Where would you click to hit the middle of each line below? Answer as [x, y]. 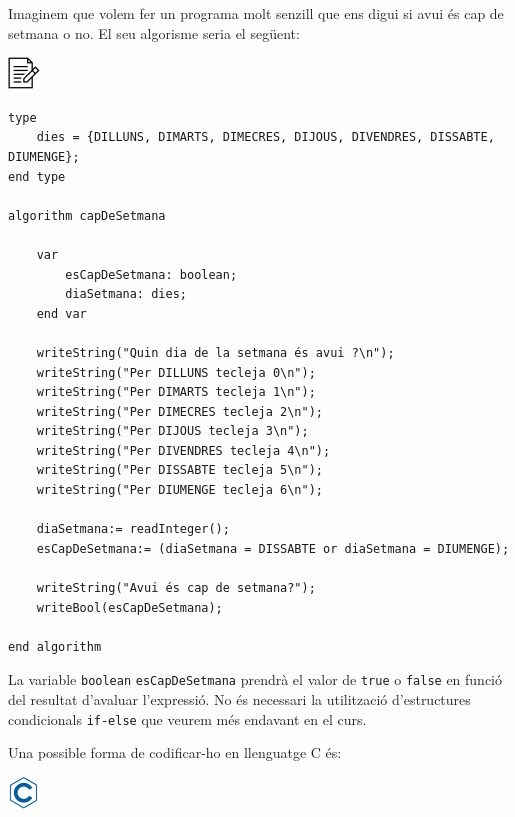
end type [37, 176]
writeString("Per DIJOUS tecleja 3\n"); [172, 431]
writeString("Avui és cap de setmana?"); [176, 588]
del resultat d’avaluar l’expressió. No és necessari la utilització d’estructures [239, 699]
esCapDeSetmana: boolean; [151, 274]
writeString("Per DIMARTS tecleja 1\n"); [176, 392]
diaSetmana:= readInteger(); [133, 529]
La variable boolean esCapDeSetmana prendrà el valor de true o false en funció [255, 679]
